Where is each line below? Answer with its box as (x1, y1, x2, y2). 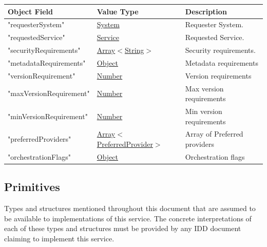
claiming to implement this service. (4, 233, 115, 243)
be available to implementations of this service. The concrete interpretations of (4, 213, 252, 223)
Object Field (8, 6, 53, 16)
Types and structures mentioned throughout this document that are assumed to (4, 203, 256, 214)
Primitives (4, 179, 60, 195)
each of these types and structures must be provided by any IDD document (4, 223, 241, 234)
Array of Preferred (185, 128, 243, 139)
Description (185, 6, 227, 16)
